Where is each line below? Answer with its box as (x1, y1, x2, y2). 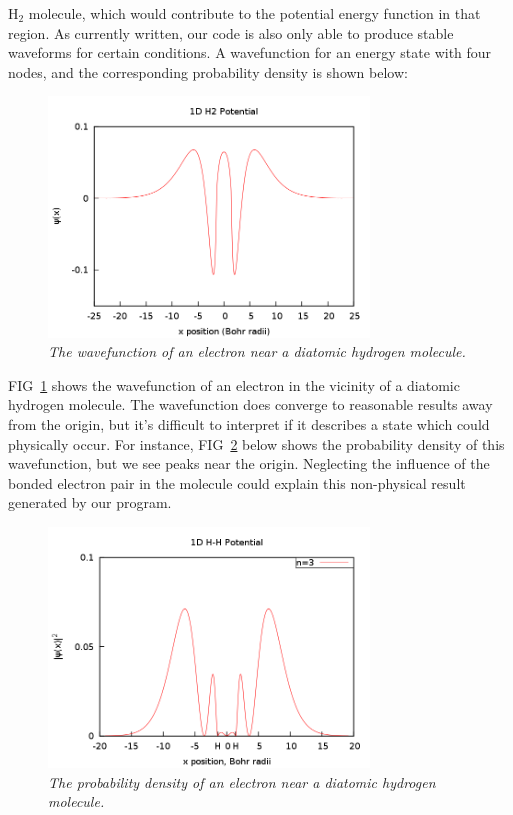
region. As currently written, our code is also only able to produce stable (8, 22, 454, 43)
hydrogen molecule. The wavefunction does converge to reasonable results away (8, 394, 493, 415)
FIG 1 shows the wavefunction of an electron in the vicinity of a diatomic (8, 374, 460, 395)
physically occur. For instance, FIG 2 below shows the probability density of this (8, 433, 505, 454)
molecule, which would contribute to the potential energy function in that (28, 3, 481, 23)
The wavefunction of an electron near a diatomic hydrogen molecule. (48, 341, 466, 362)
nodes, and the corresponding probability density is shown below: (8, 61, 408, 82)
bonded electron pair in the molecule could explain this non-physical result (8, 472, 466, 493)
